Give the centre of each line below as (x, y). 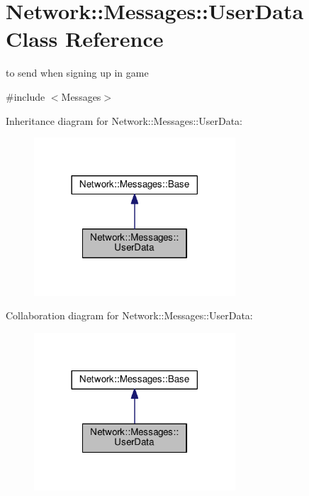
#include (26, 96)
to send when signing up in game (77, 73)
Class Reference (85, 39)
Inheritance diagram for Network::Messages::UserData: (124, 120)
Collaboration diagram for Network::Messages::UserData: (129, 315)
